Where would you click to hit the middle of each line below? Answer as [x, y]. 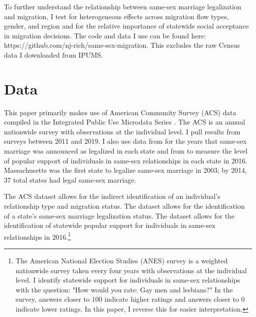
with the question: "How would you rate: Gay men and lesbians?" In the [124, 289]
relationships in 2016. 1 [37, 236]
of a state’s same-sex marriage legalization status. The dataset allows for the [119, 215]
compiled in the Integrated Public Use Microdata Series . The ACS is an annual [125, 122]
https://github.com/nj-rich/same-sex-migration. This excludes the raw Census [122, 45]
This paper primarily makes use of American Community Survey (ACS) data [120, 112]
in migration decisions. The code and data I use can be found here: [105, 35]
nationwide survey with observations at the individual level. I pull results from [122, 131]
